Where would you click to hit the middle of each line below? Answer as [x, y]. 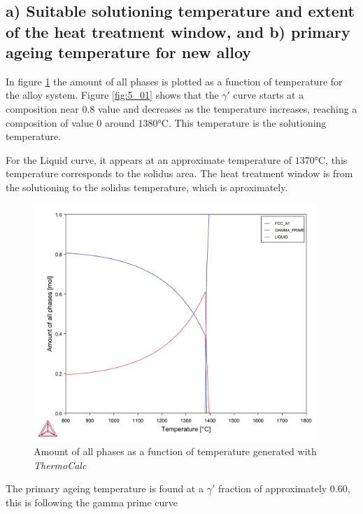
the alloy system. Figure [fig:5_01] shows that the [112, 95]
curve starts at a [269, 95]
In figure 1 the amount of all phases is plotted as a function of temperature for [174, 81]
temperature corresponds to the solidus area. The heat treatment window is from [179, 173]
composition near [42, 108]
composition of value [50, 122]
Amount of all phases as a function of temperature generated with [175, 451]
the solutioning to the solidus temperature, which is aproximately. [147, 187]
